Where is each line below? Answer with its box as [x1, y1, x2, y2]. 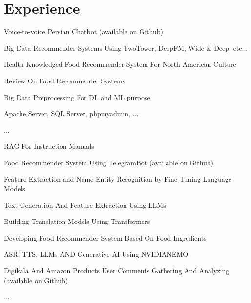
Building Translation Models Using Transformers [4, 216, 150, 226]
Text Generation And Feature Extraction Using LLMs [4, 200, 166, 210]
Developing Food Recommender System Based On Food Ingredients [4, 232, 207, 242]
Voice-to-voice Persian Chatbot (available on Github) [4, 26, 163, 37]
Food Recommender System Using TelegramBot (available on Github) [4, 157, 214, 167]
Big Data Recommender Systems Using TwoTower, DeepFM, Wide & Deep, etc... [4, 42, 248, 53]
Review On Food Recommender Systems [4, 75, 125, 85]
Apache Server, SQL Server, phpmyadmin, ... [4, 108, 139, 119]
